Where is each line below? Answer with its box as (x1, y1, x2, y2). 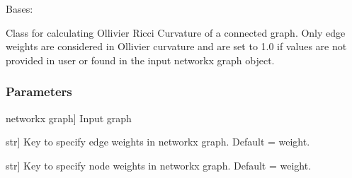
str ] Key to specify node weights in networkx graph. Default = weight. (6, 158, 312, 172)
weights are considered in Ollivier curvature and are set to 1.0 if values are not (6, 39, 347, 54)
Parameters (6, 83, 72, 100)
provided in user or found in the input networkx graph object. (6, 52, 275, 67)
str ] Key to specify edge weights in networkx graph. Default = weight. (6, 134, 310, 149)
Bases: (6, 1, 33, 16)
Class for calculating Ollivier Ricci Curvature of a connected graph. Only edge (6, 25, 346, 40)
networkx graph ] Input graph (6, 110, 132, 125)
